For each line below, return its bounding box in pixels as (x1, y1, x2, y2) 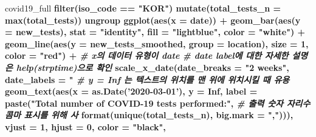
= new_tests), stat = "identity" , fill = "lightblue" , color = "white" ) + (5, 25, 306, 38)
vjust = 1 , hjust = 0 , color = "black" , (5, 120, 166, 133)
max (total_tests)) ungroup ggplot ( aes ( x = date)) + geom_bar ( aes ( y (5, 13, 301, 26)
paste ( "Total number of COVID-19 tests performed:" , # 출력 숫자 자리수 (5, 96, 311, 109)
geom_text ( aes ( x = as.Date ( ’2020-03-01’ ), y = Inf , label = (5, 85, 258, 98)
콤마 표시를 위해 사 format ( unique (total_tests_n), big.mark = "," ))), (5, 109, 294, 121)
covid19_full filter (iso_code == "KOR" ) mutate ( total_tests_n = (5, 2, 281, 14)
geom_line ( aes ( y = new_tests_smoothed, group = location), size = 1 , (5, 37, 309, 50)
